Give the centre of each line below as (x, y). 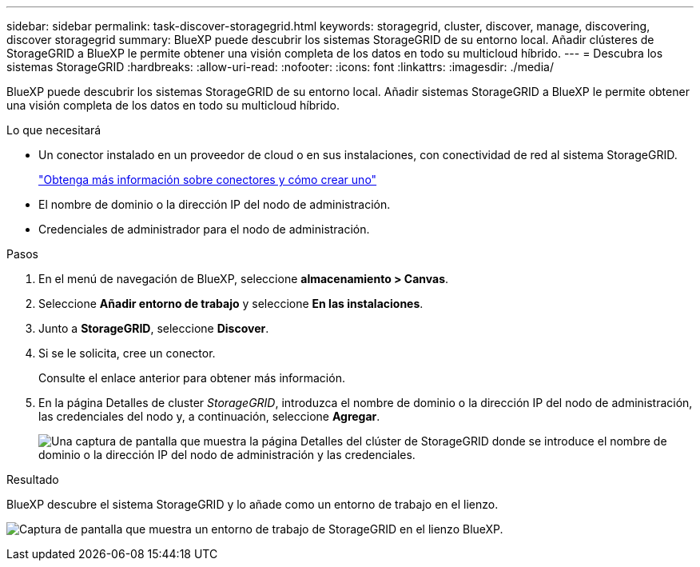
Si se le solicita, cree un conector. (127, 353)
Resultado (33, 479)
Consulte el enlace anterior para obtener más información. (192, 378)
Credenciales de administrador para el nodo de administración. (204, 229)
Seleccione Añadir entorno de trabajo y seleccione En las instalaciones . (231, 303)
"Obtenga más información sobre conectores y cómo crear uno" (208, 180)
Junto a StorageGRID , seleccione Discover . (154, 328)
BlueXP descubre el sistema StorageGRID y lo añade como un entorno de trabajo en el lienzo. (253, 504)
